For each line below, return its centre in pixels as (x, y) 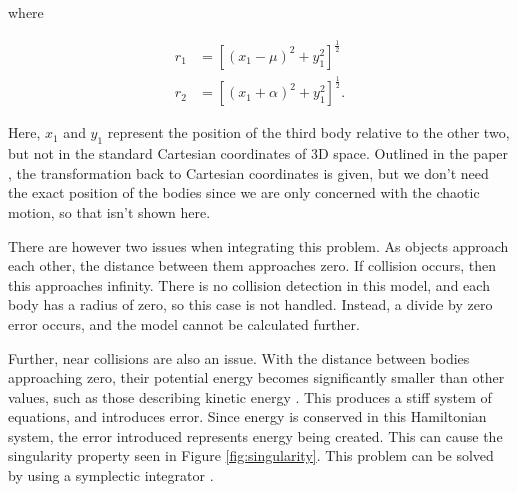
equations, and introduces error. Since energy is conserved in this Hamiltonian (247, 416)
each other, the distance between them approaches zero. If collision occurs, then (252, 265)
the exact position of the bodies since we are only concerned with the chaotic (244, 192)
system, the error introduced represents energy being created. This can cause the (255, 435)
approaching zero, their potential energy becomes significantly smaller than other (256, 377)
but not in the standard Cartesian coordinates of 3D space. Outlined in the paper (258, 153)
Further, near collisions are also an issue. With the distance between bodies (239, 357)
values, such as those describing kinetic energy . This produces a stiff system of (250, 396)
